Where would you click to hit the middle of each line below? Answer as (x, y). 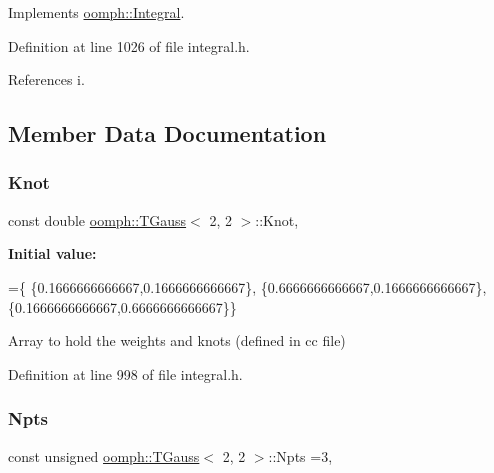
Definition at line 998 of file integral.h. (125, 373)
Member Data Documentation (167, 133)
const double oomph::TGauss (97, 219)
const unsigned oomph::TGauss (104, 455)
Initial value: (52, 253)
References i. (46, 79)
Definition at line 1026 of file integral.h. (129, 45)
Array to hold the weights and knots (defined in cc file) (177, 340)
